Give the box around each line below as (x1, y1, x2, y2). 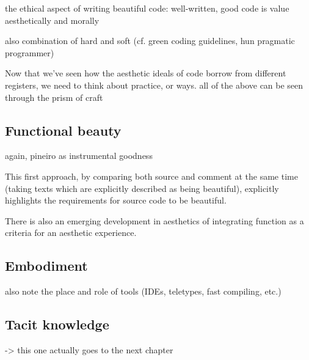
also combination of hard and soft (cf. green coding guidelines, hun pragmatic (5, 34, 295, 47)
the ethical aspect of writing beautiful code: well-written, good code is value (5, 2, 289, 14)
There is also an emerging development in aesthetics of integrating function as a (5, 214, 304, 227)
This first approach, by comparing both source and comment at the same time (5, 169, 298, 182)
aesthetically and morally (5, 13, 100, 26)
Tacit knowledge (5, 315, 109, 334)
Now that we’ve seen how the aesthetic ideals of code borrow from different (5, 67, 286, 79)
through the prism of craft (5, 90, 103, 103)
